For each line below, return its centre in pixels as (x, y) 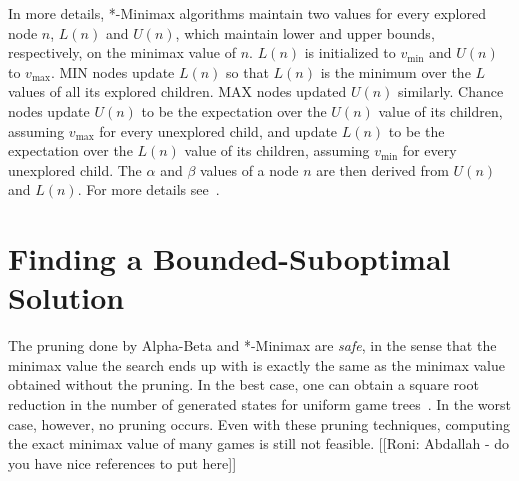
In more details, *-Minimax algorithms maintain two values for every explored (247, 13)
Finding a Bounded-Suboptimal (229, 258)
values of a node (249, 169)
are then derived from (382, 169)
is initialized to (350, 52)
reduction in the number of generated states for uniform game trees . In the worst (260, 404)
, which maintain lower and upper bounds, (305, 32)
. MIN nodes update (112, 71)
